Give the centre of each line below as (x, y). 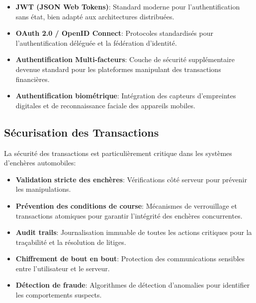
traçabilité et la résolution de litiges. (71, 242)
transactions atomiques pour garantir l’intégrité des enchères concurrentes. (129, 215)
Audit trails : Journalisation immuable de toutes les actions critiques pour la (134, 232)
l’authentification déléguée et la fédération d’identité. (96, 42)
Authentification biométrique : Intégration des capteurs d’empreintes (126, 96)
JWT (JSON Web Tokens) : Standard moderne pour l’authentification (128, 6)
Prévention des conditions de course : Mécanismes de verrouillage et (127, 205)
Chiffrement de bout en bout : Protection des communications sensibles (130, 259)
